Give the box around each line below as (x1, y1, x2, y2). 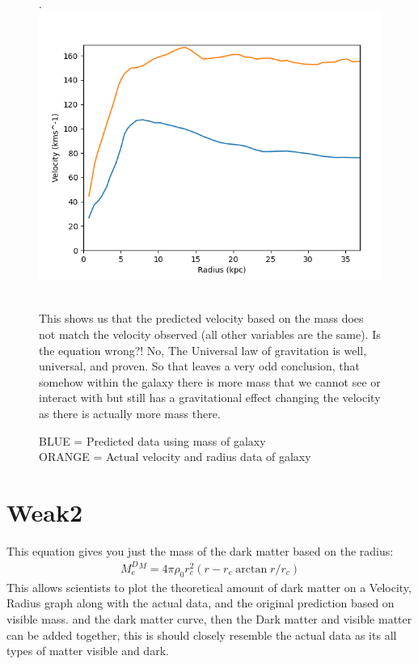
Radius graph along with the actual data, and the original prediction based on (6, 594, 395, 611)
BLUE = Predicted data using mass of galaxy (39, 432, 266, 449)
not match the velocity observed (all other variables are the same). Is (39, 325, 381, 342)
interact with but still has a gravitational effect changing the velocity (39, 389, 381, 406)
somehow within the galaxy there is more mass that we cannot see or (39, 373, 381, 390)
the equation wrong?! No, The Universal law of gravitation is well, (39, 341, 367, 358)
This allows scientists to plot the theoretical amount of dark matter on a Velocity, (6, 578, 412, 595)
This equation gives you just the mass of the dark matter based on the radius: (6, 542, 394, 559)
